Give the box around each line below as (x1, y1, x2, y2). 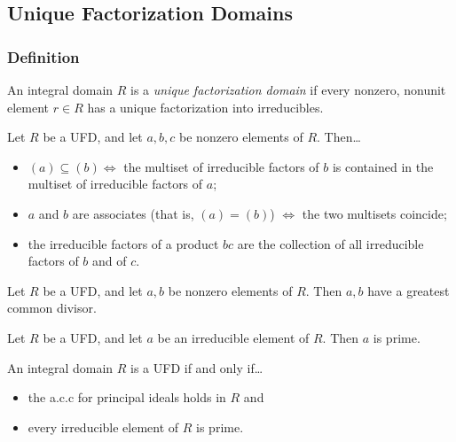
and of (92, 252, 127, 270)
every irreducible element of (28, 417, 179, 436)
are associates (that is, (72, 204, 194, 222)
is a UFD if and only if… (130, 358, 263, 376)
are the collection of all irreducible (237, 234, 424, 252)
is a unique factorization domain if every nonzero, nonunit (130, 81, 446, 98)
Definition (7, 45, 80, 67)
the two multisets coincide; (302, 204, 447, 222)
